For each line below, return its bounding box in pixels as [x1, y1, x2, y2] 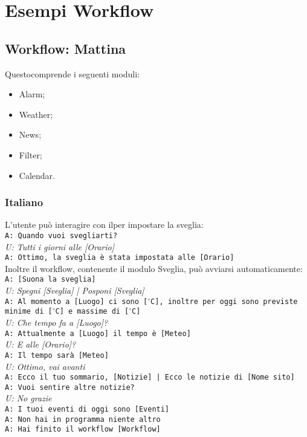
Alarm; [19, 88, 45, 100]
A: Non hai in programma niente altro [5, 415, 161, 424]
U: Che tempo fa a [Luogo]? [5, 316, 108, 329]
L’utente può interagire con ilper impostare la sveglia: [5, 218, 204, 231]
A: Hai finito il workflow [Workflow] [5, 425, 161, 434]
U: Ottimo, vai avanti [5, 360, 85, 372]
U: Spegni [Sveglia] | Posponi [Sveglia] [5, 284, 144, 297]
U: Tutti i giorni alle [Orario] [5, 240, 114, 253]
